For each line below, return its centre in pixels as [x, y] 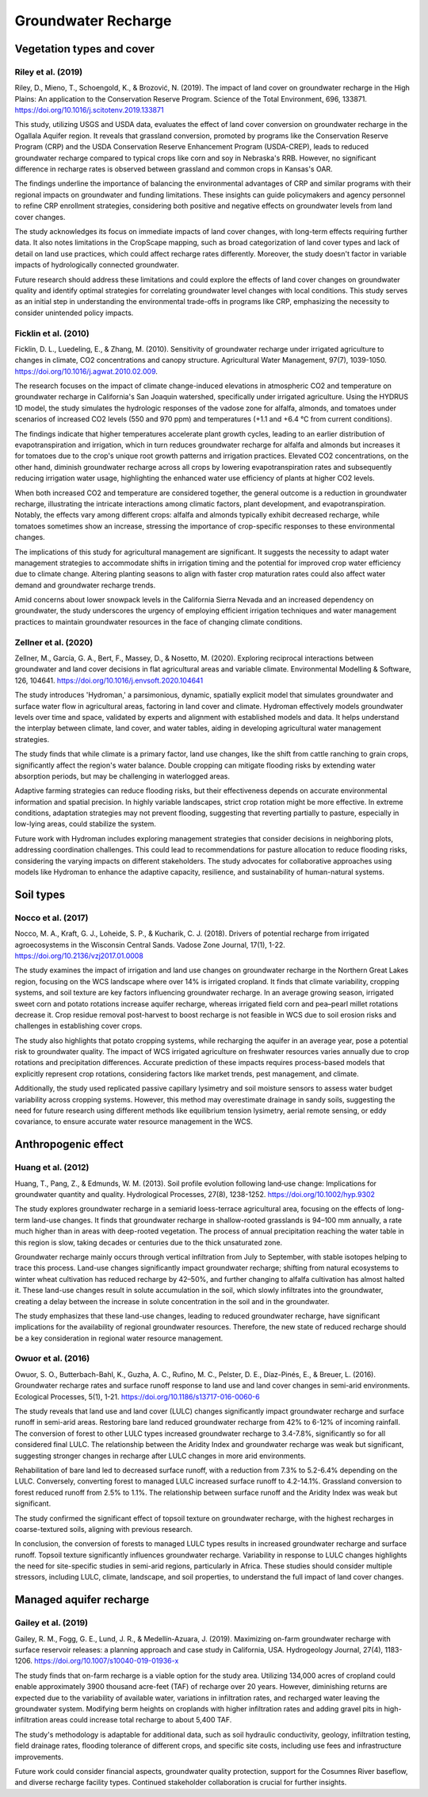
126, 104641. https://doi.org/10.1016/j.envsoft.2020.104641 [109, 680]
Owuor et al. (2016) [52, 1359]
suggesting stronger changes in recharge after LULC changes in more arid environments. [160, 1456]
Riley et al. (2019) [49, 71]
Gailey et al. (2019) [52, 1623]
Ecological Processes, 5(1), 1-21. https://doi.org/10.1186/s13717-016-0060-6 [138, 1396]
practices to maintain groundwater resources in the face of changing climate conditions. [159, 621]
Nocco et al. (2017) [52, 918]
